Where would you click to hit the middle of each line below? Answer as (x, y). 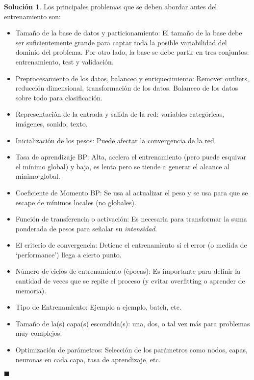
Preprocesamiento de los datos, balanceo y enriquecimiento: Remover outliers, (132, 78)
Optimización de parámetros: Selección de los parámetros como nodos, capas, (131, 350)
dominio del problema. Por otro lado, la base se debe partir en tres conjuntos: (132, 52)
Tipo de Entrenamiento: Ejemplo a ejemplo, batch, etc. (98, 307)
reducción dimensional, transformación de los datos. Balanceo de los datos (127, 88)
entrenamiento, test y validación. (64, 61)
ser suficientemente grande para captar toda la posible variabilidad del (121, 42)
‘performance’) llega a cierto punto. (68, 254)
